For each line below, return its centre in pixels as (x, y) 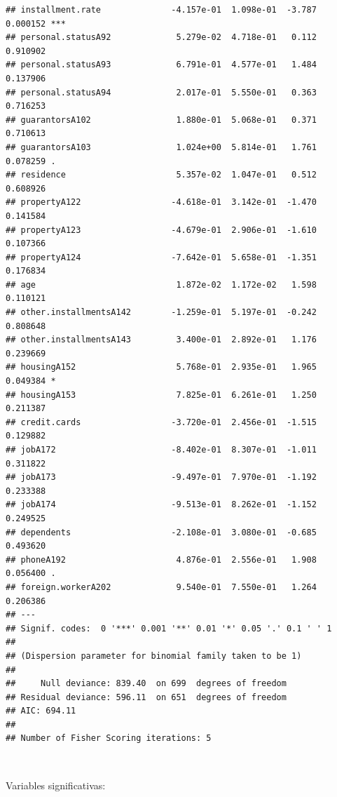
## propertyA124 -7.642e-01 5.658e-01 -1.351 (161, 257)
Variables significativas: (56, 785)
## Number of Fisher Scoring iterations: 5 (109, 738)
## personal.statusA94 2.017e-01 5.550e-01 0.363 (161, 92)
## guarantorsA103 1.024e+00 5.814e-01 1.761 (161, 147)
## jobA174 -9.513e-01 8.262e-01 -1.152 (161, 505)
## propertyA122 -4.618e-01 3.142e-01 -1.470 (161, 202)
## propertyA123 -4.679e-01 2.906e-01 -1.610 (161, 230)
